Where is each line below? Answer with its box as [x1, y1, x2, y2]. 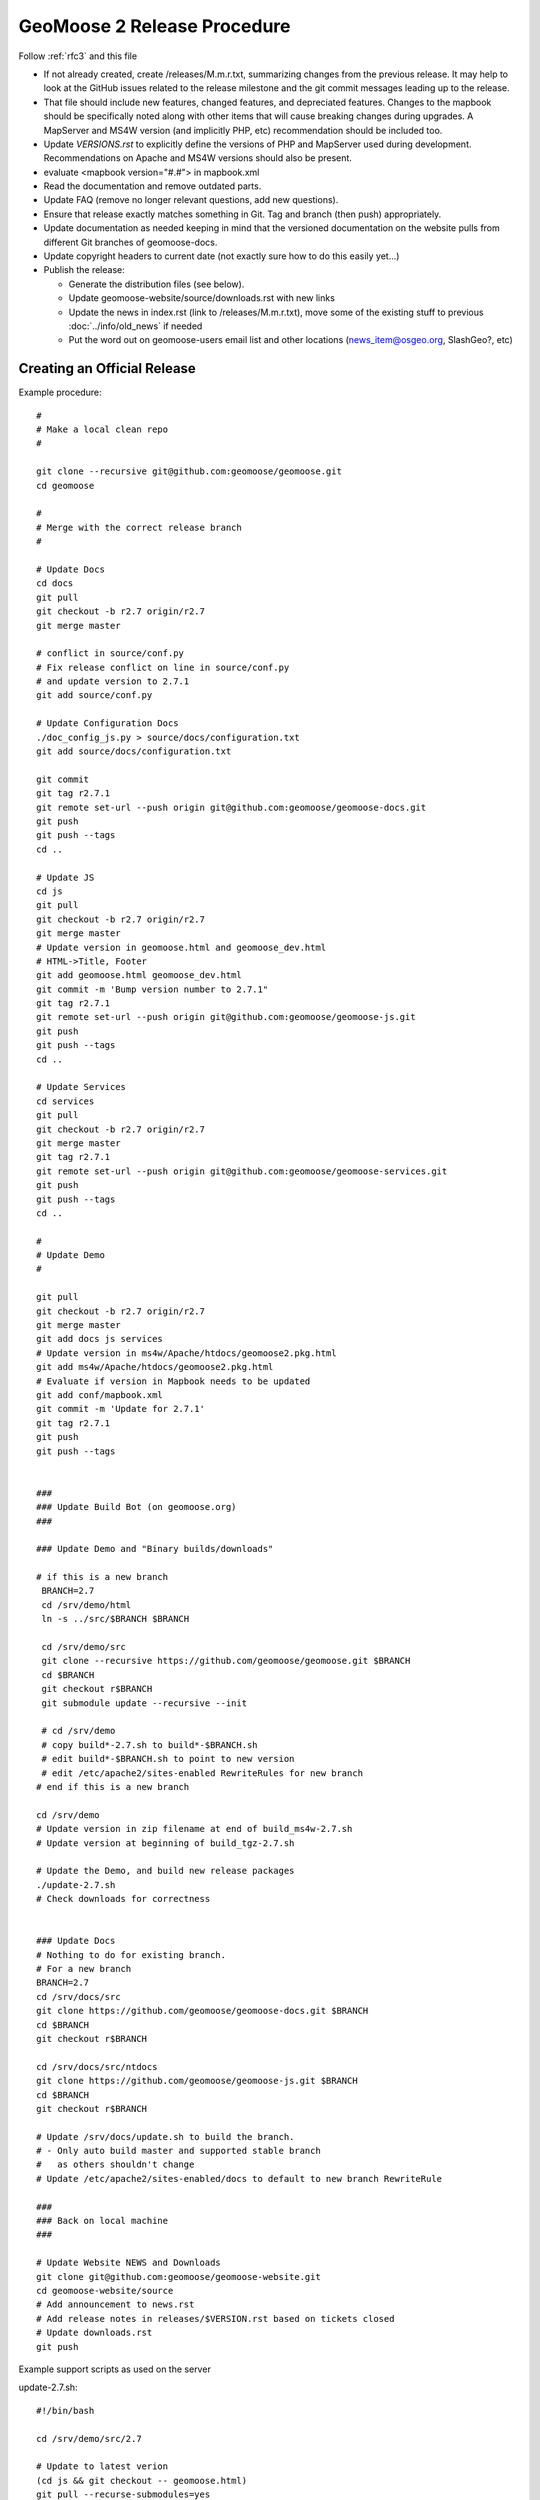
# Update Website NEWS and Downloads [36, 2257, 222, 2269]
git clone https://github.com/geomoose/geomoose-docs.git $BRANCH [36, 2005, 369, 2017]
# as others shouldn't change [36, 2159, 195, 2170]
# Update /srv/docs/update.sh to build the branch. [36, 2131, 295, 2142]
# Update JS [36, 871, 95, 883]
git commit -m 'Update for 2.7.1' [36, 1403, 205, 1415]
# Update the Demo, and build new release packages [36, 1865, 295, 1877]
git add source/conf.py [36, 690, 153, 701]
